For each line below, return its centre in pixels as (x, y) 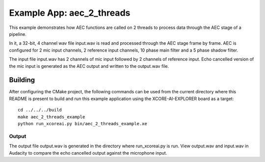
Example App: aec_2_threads (70, 13)
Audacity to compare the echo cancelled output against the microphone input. (88, 153)
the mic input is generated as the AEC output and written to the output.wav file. (89, 66)
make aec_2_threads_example (52, 117)
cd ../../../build (40, 110)
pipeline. (18, 34)
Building (22, 80)
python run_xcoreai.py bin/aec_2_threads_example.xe (82, 123)
